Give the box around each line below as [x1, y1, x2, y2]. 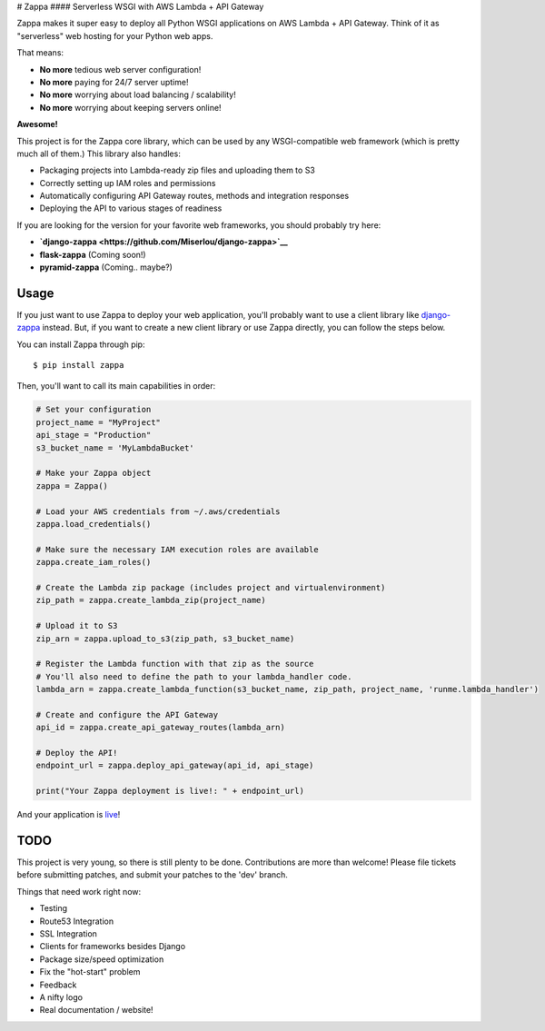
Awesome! [16, 119, 58, 130]
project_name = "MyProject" [35, 417, 161, 427]
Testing [39, 903, 68, 914]
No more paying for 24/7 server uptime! [39, 76, 189, 87]
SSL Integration [39, 928, 97, 939]
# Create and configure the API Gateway [35, 709, 218, 719]
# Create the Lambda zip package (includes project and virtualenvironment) [35, 582, 386, 592]
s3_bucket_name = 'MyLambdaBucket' [35, 442, 194, 453]
